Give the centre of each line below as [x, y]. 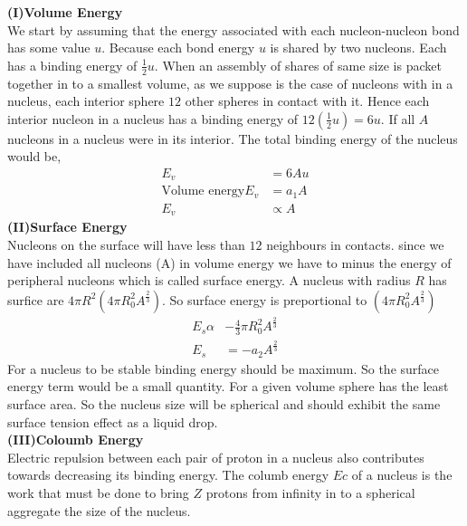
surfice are [36, 299]
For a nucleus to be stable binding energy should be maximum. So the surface [224, 368]
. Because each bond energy [178, 48]
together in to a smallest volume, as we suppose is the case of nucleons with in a [230, 83]
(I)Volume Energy [65, 12]
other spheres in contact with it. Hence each [307, 101]
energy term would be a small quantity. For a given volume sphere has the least [228, 386]
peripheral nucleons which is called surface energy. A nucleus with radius [209, 280]
